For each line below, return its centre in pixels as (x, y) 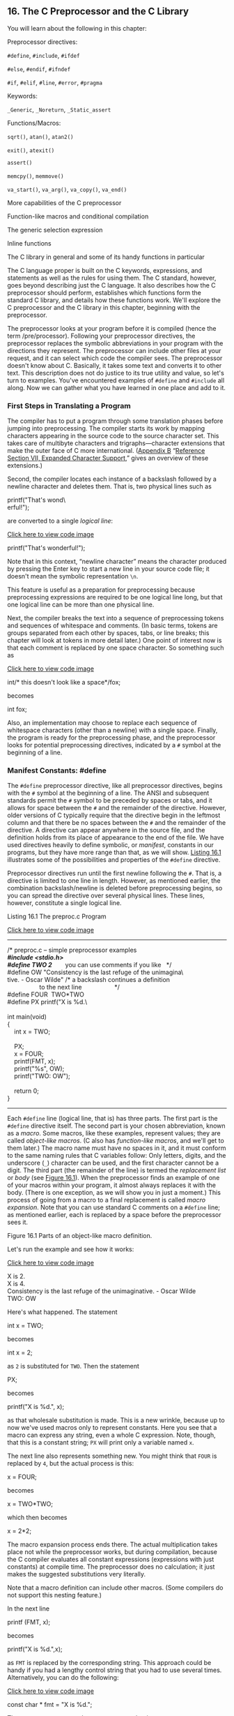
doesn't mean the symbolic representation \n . (73, 576)
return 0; (26, 1091)
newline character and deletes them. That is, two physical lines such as (110, 486)
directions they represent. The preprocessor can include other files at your (114, 350)
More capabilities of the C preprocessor (64, 202)
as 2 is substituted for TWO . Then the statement (73, 1366)
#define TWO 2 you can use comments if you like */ (89, 965)
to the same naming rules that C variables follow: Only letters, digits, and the (117, 1156)
